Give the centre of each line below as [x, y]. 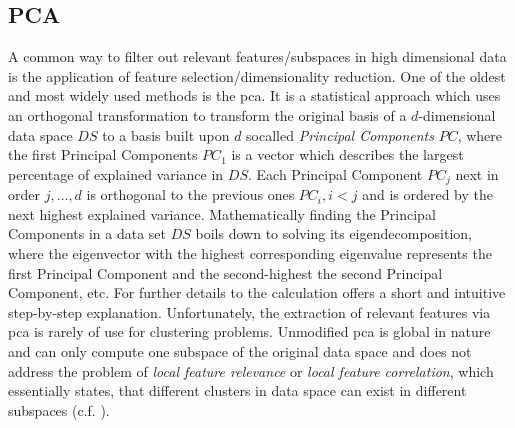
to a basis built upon [166, 134]
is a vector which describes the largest [347, 154]
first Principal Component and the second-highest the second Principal [225, 272]
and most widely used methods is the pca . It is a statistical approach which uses [254, 95]
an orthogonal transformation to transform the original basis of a [207, 114]
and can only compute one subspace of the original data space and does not [240, 350]
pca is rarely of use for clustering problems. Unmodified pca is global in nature [249, 331]
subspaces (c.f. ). [59, 409]
